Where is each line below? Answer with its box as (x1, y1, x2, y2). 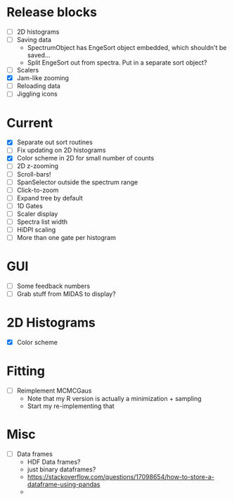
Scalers (16, 66, 39, 75)
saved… (27, 51, 51, 60)
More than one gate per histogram (16, 234, 117, 241)
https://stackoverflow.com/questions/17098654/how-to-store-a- (27, 473, 215, 481)
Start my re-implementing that (27, 402, 115, 410)
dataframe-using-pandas (27, 480, 100, 489)
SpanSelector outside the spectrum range (16, 177, 138, 186)
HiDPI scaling (16, 225, 56, 234)
